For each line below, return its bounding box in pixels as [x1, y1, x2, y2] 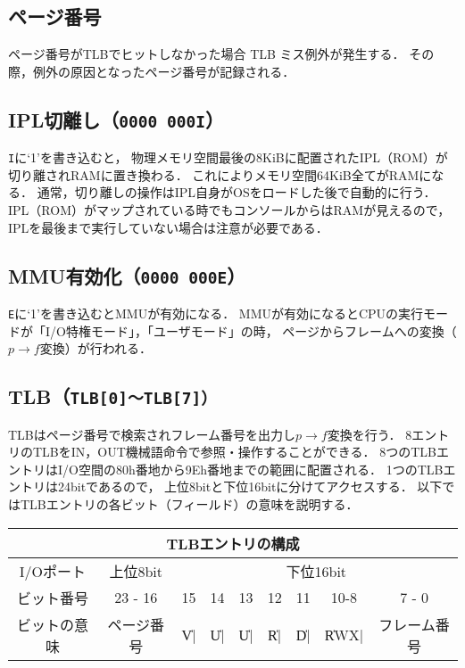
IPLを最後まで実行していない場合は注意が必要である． [8, 218, 328, 236]
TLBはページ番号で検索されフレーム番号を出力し [8, 425, 296, 443]
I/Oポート [19, 560, 87, 581]
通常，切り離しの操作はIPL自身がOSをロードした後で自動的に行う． [37, 183, 436, 202]
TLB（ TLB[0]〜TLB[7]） [8, 383, 218, 410]
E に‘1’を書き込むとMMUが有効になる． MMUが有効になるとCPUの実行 [8, 303, 424, 322]
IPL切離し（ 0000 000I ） [8, 105, 224, 133]
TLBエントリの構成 [166, 532, 300, 554]
